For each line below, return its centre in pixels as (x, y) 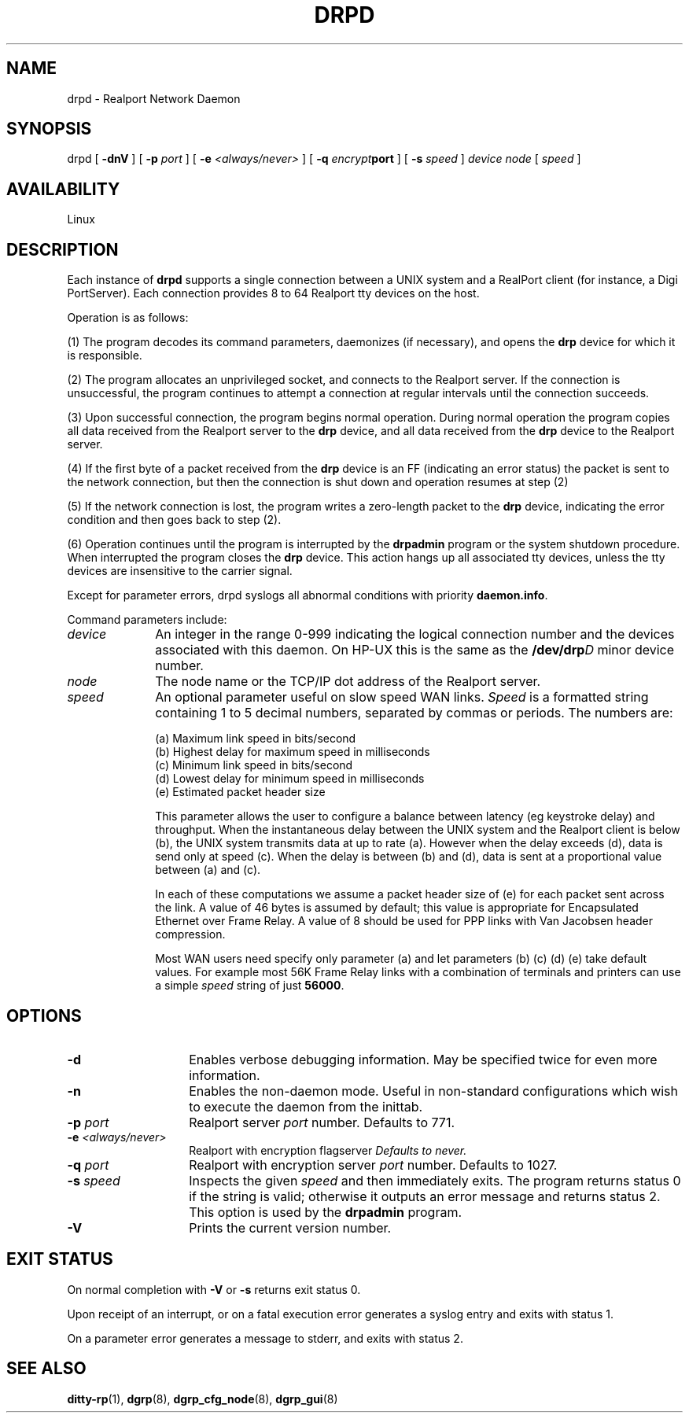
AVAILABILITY (63, 189)
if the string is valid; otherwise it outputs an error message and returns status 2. (425, 1196)
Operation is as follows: (128, 318)
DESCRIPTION (63, 249)
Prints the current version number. (290, 1227)
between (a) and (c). (208, 870)
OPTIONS (44, 1015)
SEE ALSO (46, 1369)
